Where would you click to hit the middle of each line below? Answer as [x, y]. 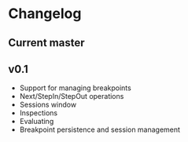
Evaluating [37, 122]
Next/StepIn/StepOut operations [72, 96]
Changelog [45, 14]
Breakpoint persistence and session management [100, 129]
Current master [46, 43]
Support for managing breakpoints [75, 88]
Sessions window [48, 105]
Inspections [38, 113]
